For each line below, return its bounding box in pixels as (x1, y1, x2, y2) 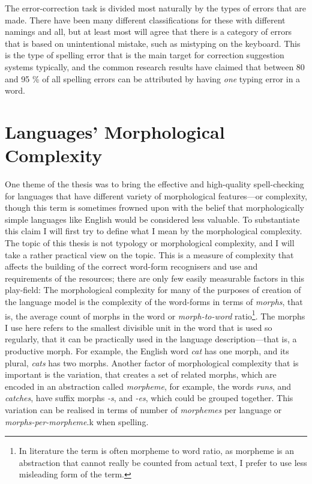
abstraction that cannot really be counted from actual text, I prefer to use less (19, 456, 307, 468)
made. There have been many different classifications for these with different (5, 13, 286, 26)
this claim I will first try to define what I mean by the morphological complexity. (5, 225, 302, 237)
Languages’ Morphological (5, 119, 225, 144)
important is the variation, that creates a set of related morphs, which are (5, 368, 277, 381)
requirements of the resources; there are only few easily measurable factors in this (5, 271, 304, 284)
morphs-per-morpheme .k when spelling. (5, 415, 149, 428)
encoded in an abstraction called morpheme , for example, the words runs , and (5, 380, 292, 392)
